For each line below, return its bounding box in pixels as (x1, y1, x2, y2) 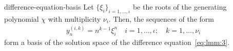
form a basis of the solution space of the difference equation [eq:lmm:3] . (4, 36, 230, 47)
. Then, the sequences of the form (108, 13, 214, 24)
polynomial (4, 13, 39, 24)
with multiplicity (48, 13, 101, 24)
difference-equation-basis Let (4, 2, 94, 12)
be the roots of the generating (132, 2, 227, 12)
